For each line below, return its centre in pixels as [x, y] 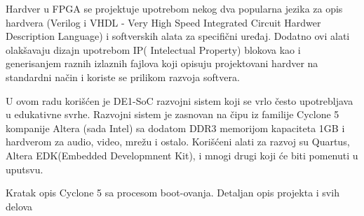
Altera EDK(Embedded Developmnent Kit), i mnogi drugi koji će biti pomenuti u [182, 155]
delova [19, 206]
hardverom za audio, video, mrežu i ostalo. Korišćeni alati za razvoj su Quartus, [178, 142]
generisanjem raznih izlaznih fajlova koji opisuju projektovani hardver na [162, 63]
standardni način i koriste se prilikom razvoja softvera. [123, 77]
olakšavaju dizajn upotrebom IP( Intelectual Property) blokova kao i [153, 49]
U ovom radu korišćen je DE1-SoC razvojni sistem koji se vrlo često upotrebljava [180, 100]
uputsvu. [25, 169]
